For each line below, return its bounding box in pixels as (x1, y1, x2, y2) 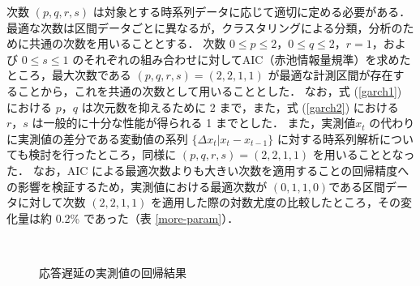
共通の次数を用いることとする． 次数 (28, 35, 226, 52)
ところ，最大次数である (6, 66, 131, 83)
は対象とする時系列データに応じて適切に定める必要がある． (92, 3, 411, 19)
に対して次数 (17, 194, 86, 211)
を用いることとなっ (312, 146, 415, 163)
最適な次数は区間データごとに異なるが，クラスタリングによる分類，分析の (6, 19, 403, 36)
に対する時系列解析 (276, 130, 379, 147)
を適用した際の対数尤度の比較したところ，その (151, 194, 401, 211)
